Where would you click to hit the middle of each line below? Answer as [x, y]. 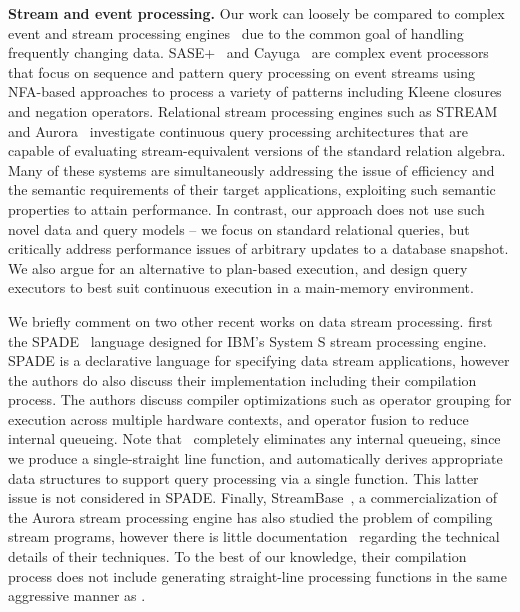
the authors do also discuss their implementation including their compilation [242, 379]
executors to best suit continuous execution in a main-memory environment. [241, 287]
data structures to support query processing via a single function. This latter [243, 477]
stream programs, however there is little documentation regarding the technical [254, 536]
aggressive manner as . [77, 595]
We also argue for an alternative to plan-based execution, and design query [238, 267]
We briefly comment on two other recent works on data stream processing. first [250, 320]
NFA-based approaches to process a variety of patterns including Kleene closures [255, 91]
